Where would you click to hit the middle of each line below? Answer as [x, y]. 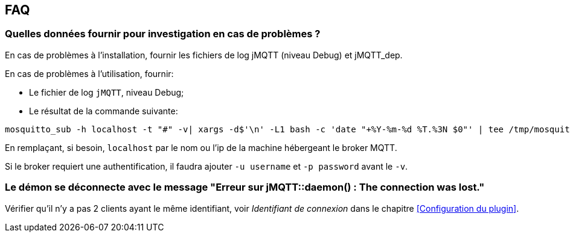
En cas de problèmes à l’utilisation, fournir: [89, 73]
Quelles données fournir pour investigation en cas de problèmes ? [163, 34]
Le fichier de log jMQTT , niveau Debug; [107, 92]
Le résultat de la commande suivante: [104, 111]
